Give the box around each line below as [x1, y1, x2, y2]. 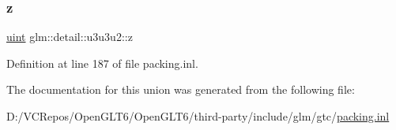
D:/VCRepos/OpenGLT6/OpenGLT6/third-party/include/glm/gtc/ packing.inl [6, 108, 390, 124]
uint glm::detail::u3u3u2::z [6, 28, 133, 45]
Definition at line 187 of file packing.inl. [6, 54, 198, 71]
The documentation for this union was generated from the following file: [6, 81, 355, 98]
